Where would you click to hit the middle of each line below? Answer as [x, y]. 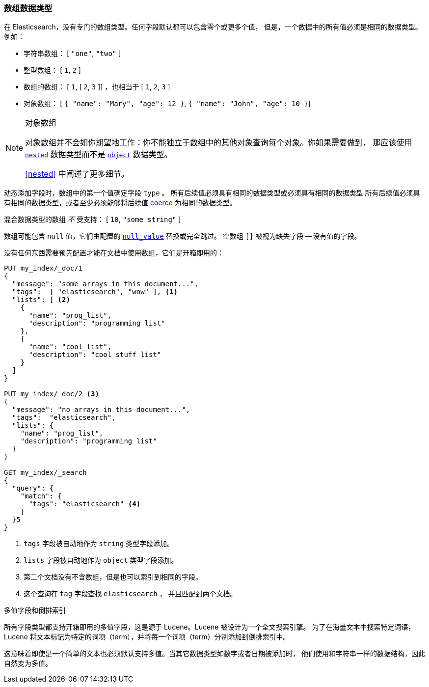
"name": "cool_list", [70, 347]
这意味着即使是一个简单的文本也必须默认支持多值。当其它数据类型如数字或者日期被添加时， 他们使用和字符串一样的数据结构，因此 [214, 654]
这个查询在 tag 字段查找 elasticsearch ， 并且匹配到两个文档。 [130, 594]
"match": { [41, 496]
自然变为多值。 [28, 663]
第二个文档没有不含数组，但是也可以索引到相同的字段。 [113, 577]
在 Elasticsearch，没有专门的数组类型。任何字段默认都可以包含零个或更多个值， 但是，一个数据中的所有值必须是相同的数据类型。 [213, 27]
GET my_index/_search [45, 473]
